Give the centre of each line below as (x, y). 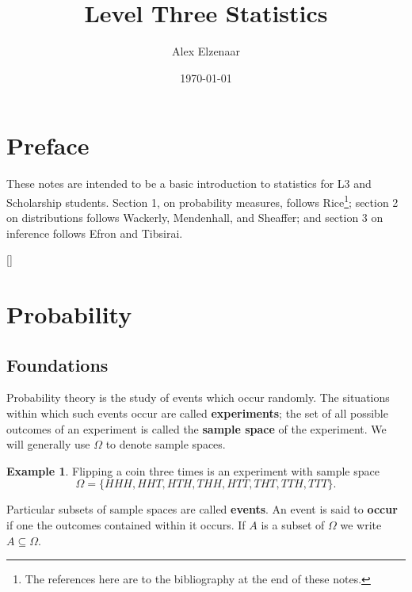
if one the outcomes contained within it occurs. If (126, 525)
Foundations (57, 364)
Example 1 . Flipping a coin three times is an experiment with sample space (193, 470)
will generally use (48, 444)
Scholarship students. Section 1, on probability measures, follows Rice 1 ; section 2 (202, 201)
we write (361, 525)
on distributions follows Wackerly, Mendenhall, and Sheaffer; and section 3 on (195, 218)
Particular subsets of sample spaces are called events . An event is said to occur (202, 509)
